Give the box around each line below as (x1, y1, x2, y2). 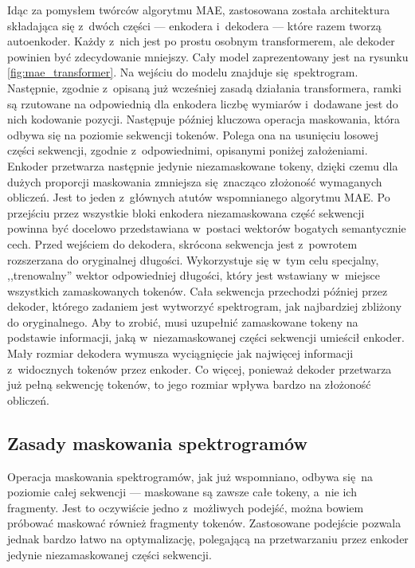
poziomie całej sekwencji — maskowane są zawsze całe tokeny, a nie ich (7, 484, 357, 500)
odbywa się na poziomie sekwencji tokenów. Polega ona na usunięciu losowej (7, 126, 378, 143)
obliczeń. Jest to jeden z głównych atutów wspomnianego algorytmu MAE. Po (7, 189, 390, 206)
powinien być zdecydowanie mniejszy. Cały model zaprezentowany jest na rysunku (7, 48, 409, 65)
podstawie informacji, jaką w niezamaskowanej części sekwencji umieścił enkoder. (7, 329, 405, 346)
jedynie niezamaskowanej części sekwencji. (7, 546, 212, 562)
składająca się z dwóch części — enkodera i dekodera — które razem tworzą (7, 17, 382, 33)
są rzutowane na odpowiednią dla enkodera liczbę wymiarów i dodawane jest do (7, 95, 398, 112)
